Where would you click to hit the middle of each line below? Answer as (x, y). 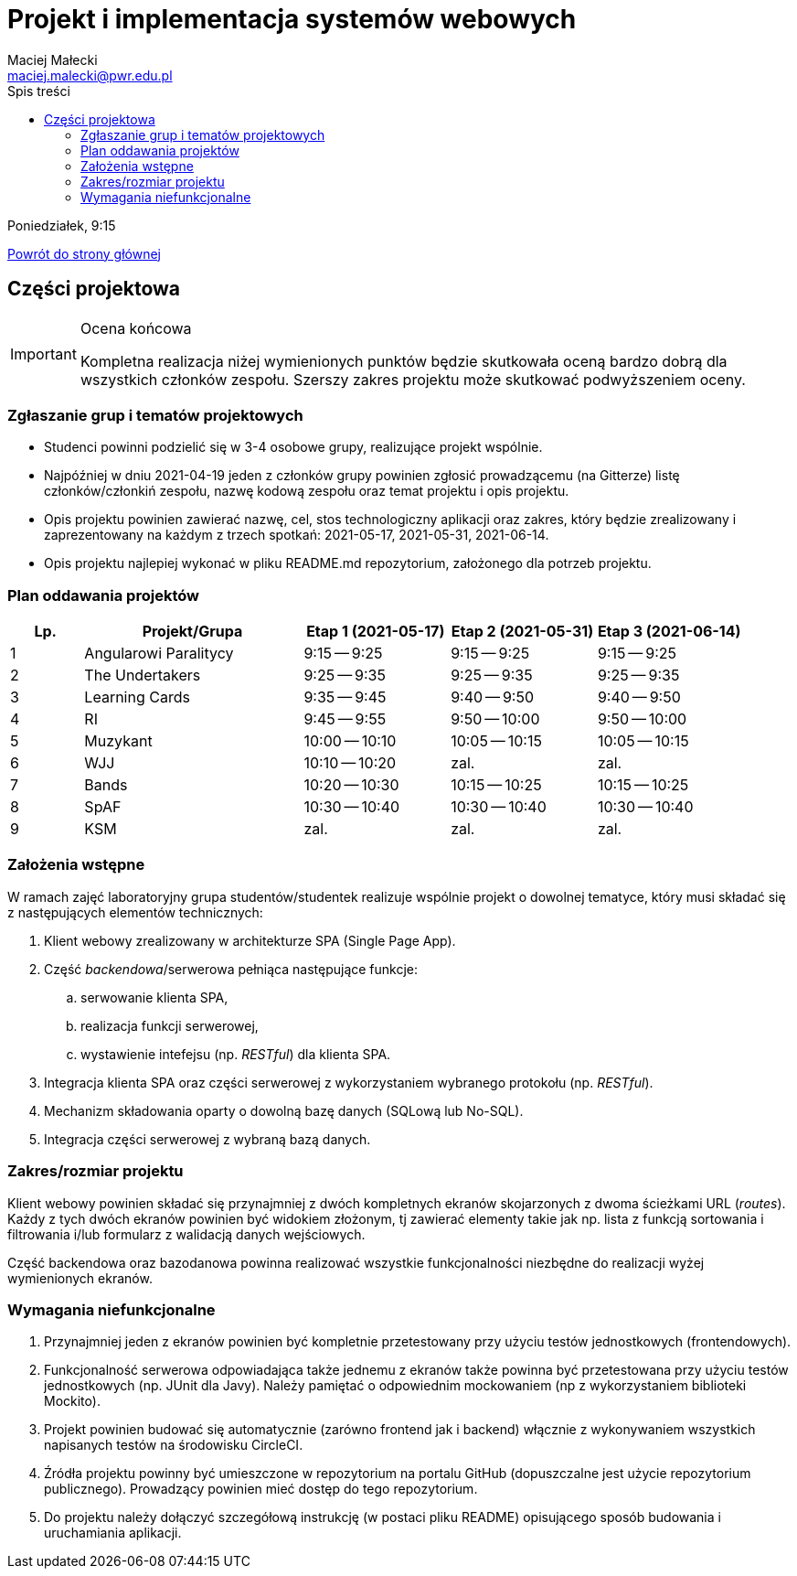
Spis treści (39, 91)
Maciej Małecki (53, 59)
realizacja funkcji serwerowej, (170, 1025)
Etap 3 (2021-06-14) (669, 632)
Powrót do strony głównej (84, 253)
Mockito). (72, 1401)
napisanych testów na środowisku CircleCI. (174, 1445)
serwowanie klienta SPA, (154, 997)
